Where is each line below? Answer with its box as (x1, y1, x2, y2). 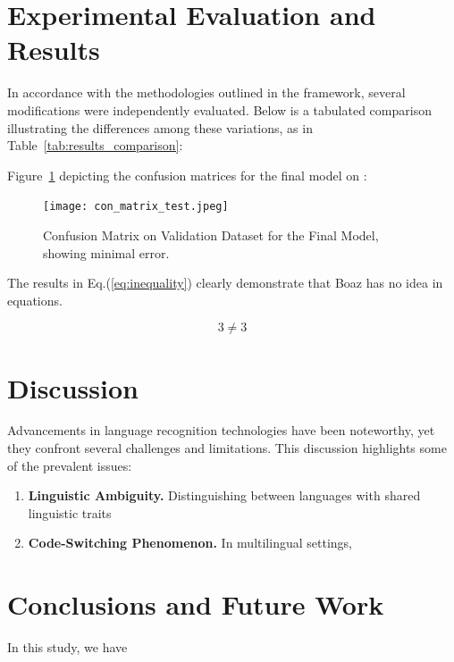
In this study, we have (7, 638, 128, 657)
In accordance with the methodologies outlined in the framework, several (7, 83, 406, 102)
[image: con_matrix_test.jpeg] (43, 200, 229, 214)
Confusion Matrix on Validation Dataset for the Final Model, (43, 225, 379, 244)
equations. (7, 290, 63, 309)
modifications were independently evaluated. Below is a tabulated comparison (7, 100, 432, 119)
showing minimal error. (43, 243, 170, 262)
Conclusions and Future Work (7, 586, 384, 623)
